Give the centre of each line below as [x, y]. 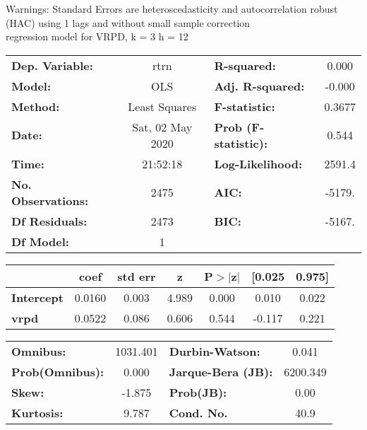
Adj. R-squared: [259, 86]
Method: [36, 106]
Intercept [37, 297]
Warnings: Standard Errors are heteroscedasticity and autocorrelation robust [172, 8]
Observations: [50, 200]
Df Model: [40, 241]
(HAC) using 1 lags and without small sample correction [128, 22]
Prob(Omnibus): [58, 371]
